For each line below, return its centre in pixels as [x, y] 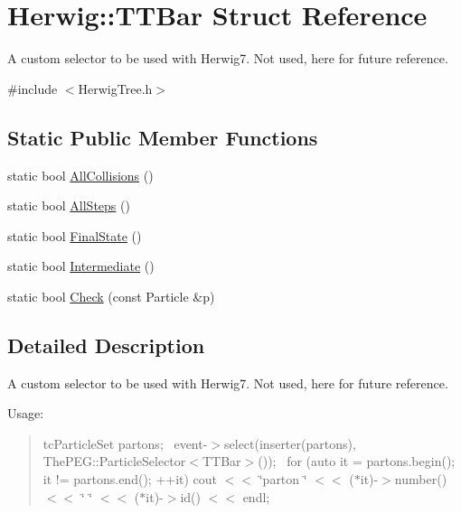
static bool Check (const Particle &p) [111, 296]
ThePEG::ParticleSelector [114, 461]
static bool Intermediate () [81, 266]
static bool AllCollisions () [80, 175]
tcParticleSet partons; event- [125, 443]
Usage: [26, 413]
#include [33, 88]
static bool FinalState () [75, 235]
